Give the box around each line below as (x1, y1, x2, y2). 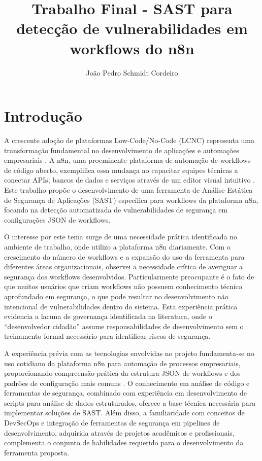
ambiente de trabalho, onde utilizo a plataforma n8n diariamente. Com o (4, 241, 231, 252)
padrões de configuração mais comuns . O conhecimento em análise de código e (4, 377, 250, 388)
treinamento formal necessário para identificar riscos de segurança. (4, 331, 211, 341)
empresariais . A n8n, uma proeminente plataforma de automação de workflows (4, 155, 251, 165)
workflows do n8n (70, 38, 194, 58)
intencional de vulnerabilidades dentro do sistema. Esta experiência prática (4, 301, 238, 311)
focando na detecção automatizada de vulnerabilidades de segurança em (4, 204, 228, 215)
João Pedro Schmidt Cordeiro (86, 67, 178, 78)
